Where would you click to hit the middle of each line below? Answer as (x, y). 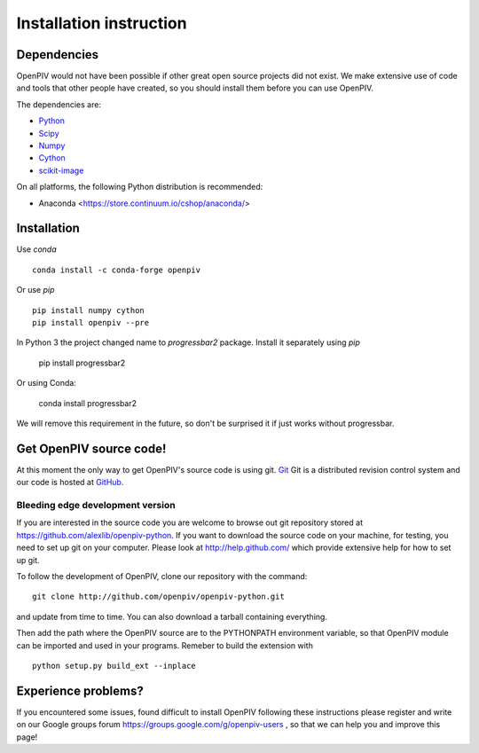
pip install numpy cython (89, 310)
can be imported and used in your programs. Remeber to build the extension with (165, 645)
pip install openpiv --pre (91, 323)
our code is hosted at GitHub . (70, 482)
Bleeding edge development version (96, 506)
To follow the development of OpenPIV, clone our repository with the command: (162, 576)
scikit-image (61, 170)
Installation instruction (102, 23)
